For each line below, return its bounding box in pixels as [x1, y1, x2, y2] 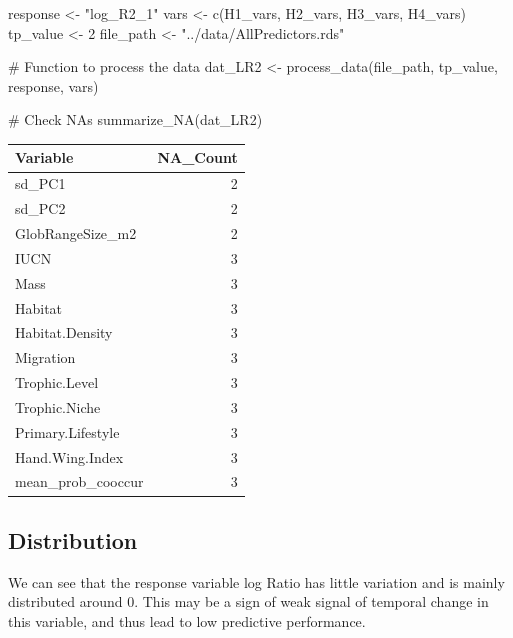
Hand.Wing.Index [15, 446, 124, 467]
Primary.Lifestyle [15, 421, 120, 442]
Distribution [8, 524, 138, 555]
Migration [15, 347, 76, 368]
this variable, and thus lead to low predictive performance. [8, 610, 366, 631]
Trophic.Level [15, 372, 99, 393]
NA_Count [157, 147, 238, 168]
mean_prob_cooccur [15, 471, 144, 492]
